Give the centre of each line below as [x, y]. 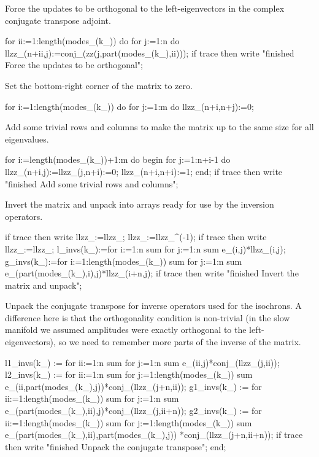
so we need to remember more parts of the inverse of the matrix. [180, 342]
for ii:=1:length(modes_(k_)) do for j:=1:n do [92, 41]
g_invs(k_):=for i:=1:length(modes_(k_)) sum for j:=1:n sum [124, 261]
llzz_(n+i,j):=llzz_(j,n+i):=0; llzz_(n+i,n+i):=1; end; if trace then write [144, 171]
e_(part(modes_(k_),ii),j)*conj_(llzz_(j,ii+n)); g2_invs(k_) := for [133, 411]
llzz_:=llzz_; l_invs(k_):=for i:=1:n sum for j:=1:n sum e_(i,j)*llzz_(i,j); [145, 248]
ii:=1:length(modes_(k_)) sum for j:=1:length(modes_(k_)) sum [129, 422]
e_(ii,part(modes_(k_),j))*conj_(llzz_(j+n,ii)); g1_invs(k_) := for [133, 386]
